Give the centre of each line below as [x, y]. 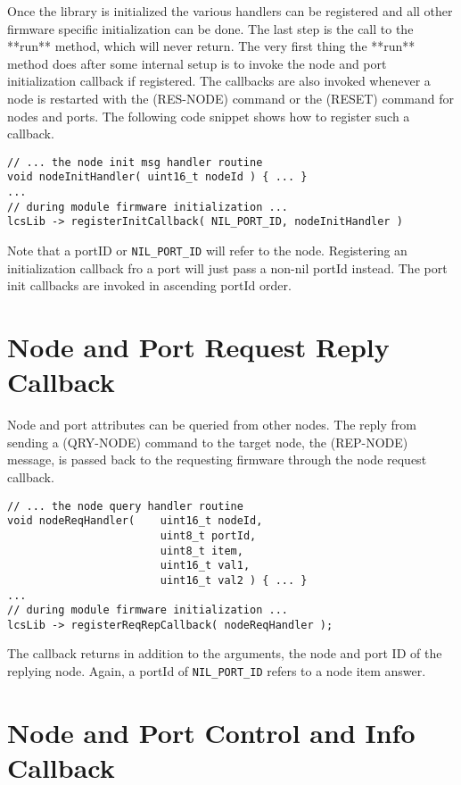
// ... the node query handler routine [125, 506]
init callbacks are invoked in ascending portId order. [149, 285]
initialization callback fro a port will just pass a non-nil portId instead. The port [227, 267]
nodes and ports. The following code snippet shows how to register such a [209, 116]
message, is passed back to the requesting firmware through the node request [217, 459]
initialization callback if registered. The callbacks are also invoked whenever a [219, 81]
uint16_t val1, [205, 566]
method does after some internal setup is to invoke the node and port [197, 63]
